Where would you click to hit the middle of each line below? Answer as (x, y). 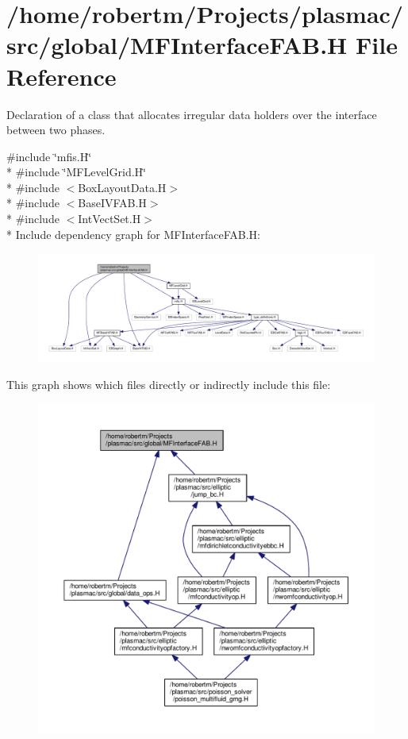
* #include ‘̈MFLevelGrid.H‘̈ (76, 172)
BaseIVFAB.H (112, 203)
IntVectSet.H (110, 219)
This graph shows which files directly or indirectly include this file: (169, 385)
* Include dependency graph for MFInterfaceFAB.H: (134, 234)
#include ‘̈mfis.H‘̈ (49, 156)
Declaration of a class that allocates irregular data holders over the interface (192, 114)
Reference (62, 76)
